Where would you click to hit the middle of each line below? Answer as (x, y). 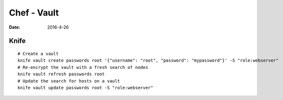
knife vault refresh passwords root (61, 74)
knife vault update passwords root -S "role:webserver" (85, 88)
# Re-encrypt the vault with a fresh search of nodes (83, 67)
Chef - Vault (34, 13)
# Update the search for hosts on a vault (69, 81)
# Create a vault (38, 54)
